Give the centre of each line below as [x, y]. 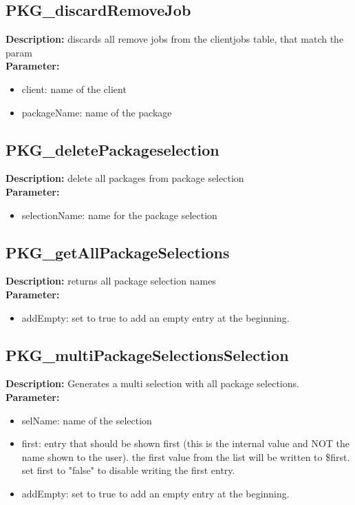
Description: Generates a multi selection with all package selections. [152, 383]
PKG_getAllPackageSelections [118, 252]
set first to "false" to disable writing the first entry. [128, 470]
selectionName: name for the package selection [119, 215]
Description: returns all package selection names [111, 281]
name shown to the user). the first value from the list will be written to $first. [186, 456]
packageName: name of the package [97, 112]
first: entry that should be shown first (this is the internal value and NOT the [186, 443]
